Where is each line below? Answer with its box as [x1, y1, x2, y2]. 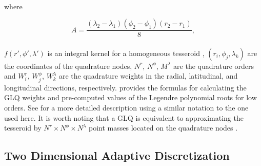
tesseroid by [4, 122, 42, 133]
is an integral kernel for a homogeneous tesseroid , [47, 47, 205, 58]
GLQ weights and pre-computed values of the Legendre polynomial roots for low [4, 92, 257, 103]
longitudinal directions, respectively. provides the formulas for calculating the [4, 82, 247, 93]
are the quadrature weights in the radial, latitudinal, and [59, 70, 238, 81]
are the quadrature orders [173, 60, 254, 71]
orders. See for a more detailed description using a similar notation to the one [4, 102, 249, 113]
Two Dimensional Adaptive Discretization [4, 147, 230, 163]
